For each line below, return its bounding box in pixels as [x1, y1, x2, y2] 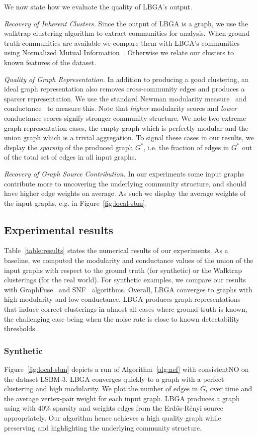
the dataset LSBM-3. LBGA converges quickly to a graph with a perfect [4, 373, 224, 384]
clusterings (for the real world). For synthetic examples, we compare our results [4, 274, 246, 285]
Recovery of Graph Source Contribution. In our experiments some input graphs [4, 168, 245, 178]
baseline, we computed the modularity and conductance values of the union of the [4, 255, 254, 265]
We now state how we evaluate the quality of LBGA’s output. [4, 1, 192, 11]
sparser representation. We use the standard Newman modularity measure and [4, 93, 247, 103]
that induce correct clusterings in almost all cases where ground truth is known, [4, 304, 248, 314]
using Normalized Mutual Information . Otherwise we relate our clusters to [4, 47, 234, 58]
